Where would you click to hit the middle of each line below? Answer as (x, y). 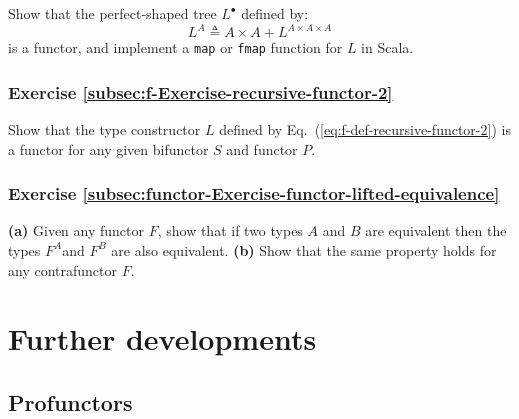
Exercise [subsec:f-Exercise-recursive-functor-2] (200, 91)
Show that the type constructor (104, 128)
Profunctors (70, 401)
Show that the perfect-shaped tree (112, 13)
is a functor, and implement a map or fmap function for (175, 47)
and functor (262, 148)
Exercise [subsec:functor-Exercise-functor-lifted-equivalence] (254, 193)
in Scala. (387, 47)
